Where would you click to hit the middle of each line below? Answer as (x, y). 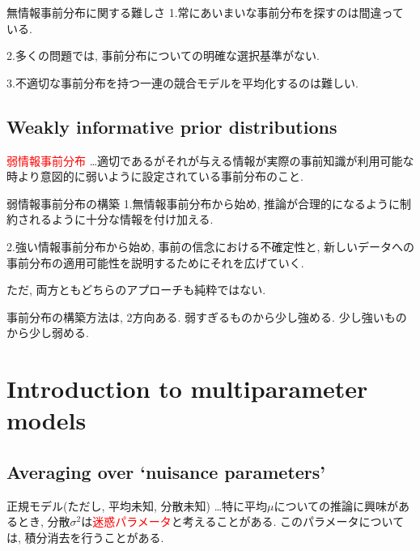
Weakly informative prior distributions (172, 126)
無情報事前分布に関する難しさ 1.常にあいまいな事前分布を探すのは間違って (205, 12)
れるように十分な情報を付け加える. (121, 219)
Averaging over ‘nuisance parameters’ (166, 471)
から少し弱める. (48, 333)
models (47, 420)
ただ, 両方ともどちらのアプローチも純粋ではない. (136, 290)
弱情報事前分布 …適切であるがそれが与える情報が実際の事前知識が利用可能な (210, 160)
